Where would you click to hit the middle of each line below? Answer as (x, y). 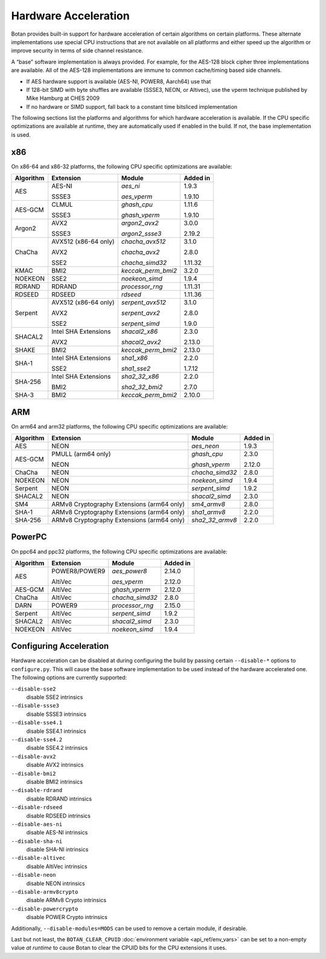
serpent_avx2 (140, 313)
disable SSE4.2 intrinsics (57, 748)
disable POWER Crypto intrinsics (67, 917)
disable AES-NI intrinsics (57, 833)
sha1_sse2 (136, 369)
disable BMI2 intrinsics (54, 782)
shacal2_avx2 (141, 342)
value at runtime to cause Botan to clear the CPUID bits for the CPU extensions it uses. (119, 948)
